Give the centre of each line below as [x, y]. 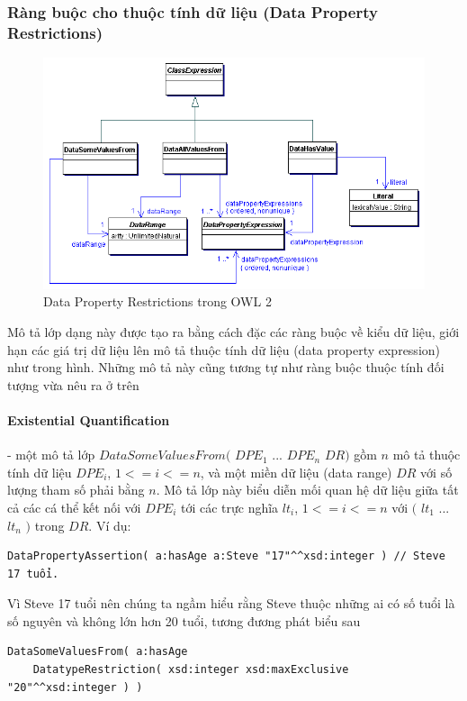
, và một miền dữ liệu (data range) [296, 472]
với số [436, 472]
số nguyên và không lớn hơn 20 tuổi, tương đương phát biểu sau [184, 620]
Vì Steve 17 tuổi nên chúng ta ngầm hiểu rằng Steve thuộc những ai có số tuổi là [231, 603]
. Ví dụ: [110, 525]
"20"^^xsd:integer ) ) [75, 687]
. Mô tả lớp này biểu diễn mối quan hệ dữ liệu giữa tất [307, 490]
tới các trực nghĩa [229, 507]
